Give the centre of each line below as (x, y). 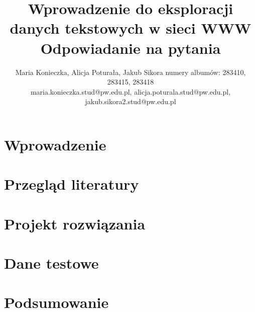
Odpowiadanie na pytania (131, 48)
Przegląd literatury (72, 184)
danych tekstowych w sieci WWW (131, 28)
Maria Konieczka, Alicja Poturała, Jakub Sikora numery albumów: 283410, (131, 72)
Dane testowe (51, 263)
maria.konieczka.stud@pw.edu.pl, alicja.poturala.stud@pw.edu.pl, (131, 91)
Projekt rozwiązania (75, 223)
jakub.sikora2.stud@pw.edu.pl (131, 101)
